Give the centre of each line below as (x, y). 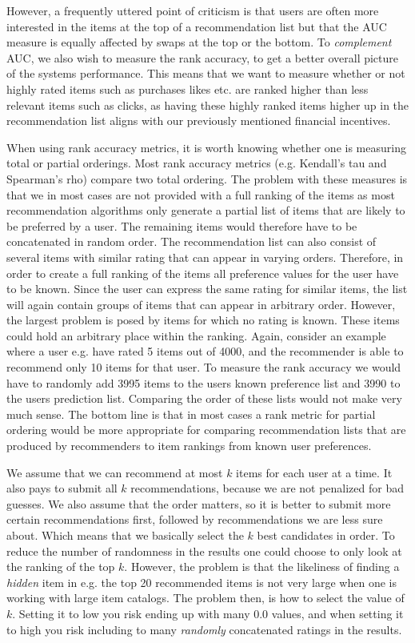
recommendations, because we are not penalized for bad (267, 488)
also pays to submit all (62, 488)
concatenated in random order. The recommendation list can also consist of (192, 241)
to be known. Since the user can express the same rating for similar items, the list (207, 289)
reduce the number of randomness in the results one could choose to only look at (204, 551)
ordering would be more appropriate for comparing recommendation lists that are (206, 430)
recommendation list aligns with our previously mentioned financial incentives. (199, 121)
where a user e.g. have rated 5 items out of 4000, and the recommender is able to (205, 351)
